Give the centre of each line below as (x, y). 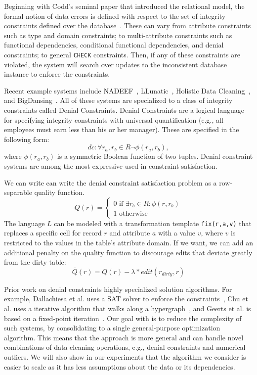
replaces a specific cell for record (53, 233)
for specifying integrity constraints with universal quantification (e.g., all (114, 119)
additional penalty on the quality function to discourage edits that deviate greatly (128, 252)
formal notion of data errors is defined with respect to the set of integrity (115, 16)
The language (24, 223)
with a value (177, 233)
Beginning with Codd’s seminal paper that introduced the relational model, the (124, 6)
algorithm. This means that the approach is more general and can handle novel (124, 337)
